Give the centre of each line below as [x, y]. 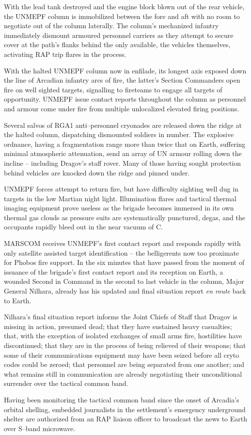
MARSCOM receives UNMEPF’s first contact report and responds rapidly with [122, 243]
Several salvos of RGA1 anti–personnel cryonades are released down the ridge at [123, 125]
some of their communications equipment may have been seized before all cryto [122, 355]
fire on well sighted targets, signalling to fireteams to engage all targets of [113, 89]
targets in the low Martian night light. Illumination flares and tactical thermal [120, 198]
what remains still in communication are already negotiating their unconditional [123, 374]
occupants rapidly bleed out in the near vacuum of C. [84, 227]
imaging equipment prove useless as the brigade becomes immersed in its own [119, 208]
